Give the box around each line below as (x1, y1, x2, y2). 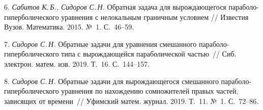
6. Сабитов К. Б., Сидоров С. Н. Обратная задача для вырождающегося (4, 2, 226, 12)
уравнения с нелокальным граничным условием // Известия (61, 11, 249, 22)
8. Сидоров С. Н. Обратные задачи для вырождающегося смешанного (4, 75, 219, 86)
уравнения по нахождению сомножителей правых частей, (61, 86, 239, 96)
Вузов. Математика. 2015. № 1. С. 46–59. (4, 21, 134, 32)
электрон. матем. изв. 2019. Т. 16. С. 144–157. (4, 58, 150, 69)
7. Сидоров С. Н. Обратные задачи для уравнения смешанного (4, 38, 197, 49)
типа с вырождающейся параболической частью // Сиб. (61, 48, 237, 59)
